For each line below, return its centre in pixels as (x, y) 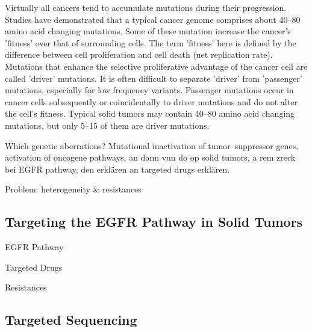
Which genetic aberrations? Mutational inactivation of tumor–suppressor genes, (152, 145)
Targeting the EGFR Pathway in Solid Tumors (154, 222)
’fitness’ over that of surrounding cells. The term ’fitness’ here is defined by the (151, 42)
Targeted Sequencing (71, 320)
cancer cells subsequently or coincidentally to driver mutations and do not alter (151, 101)
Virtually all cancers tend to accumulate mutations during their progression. (146, 7)
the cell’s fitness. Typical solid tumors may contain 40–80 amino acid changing (150, 113)
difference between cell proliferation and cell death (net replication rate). (139, 54)
